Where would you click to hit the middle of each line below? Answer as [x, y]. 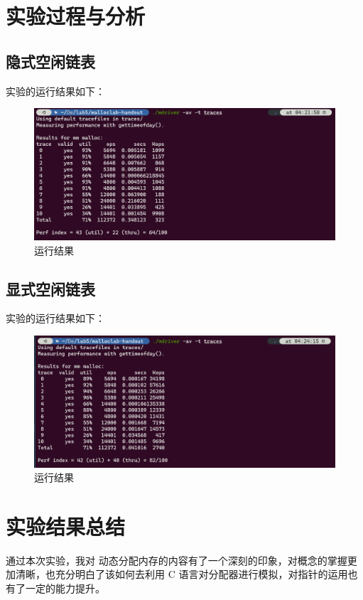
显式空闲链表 [50, 288]
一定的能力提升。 [65, 588]
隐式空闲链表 [50, 61]
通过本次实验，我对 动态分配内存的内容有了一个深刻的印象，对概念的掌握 [177, 560]
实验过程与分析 [76, 16]
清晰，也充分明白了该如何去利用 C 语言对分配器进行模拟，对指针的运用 [181, 574]
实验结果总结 [66, 526]
